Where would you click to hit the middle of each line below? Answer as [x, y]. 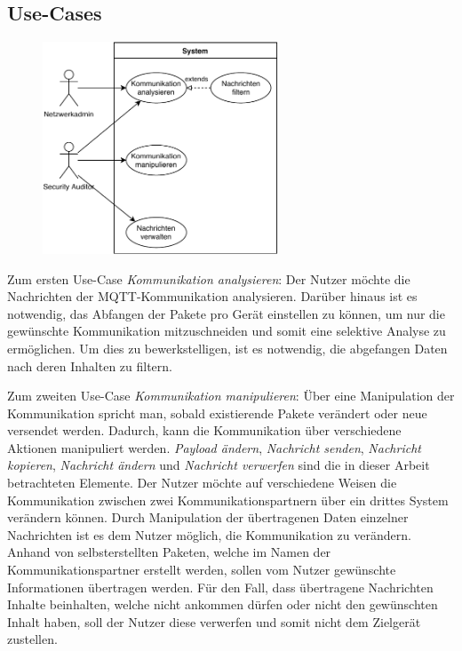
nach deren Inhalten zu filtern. [90, 365]
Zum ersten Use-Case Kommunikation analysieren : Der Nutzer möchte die [209, 278]
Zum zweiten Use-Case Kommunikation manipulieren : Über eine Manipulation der [231, 396]
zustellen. [32, 639]
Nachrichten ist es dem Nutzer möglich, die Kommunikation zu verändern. [209, 534]
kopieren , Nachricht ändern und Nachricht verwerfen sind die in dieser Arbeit [219, 465]
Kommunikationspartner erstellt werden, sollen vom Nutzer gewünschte [202, 570]
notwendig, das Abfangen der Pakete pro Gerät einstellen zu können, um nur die [226, 313]
